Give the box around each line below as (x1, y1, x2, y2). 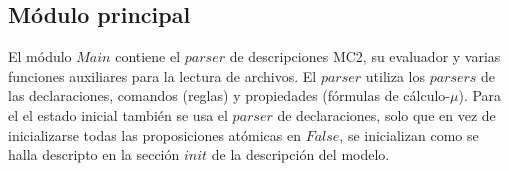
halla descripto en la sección (8, 144, 180, 165)
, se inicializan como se (339, 124, 479, 145)
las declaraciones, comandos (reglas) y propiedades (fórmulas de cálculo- (8, 85, 450, 106)
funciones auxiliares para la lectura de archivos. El (8, 65, 317, 86)
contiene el (115, 46, 181, 67)
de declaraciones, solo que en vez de (277, 104, 496, 125)
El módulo (8, 46, 72, 67)
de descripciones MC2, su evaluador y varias (229, 46, 501, 67)
